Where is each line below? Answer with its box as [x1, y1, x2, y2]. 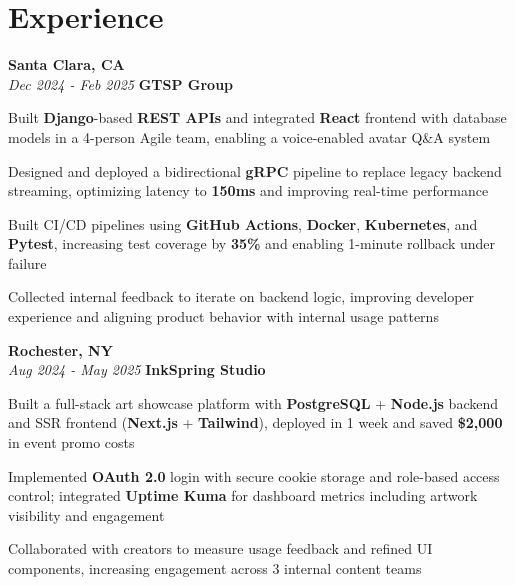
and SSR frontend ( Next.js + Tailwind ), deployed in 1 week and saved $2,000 [8, 412, 503, 433]
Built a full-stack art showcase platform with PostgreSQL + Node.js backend [8, 392, 499, 413]
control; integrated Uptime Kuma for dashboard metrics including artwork [8, 485, 478, 506]
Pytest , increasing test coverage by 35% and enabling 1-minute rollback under [8, 233, 496, 254]
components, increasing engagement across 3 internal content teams [8, 558, 422, 578]
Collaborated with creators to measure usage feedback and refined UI [8, 538, 433, 559]
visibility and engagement [8, 504, 165, 525]
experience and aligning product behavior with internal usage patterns [8, 306, 439, 327]
